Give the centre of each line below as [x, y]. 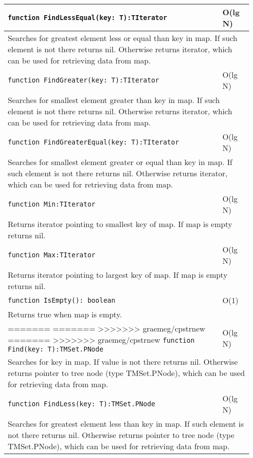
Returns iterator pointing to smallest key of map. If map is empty [120, 224]
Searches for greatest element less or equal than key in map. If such [123, 38]
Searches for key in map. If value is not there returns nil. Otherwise [123, 362]
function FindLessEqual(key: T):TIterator [88, 18]
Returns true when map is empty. [65, 314]
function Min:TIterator [52, 204]
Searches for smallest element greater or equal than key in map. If [120, 162]
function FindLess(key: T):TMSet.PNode [81, 404]
